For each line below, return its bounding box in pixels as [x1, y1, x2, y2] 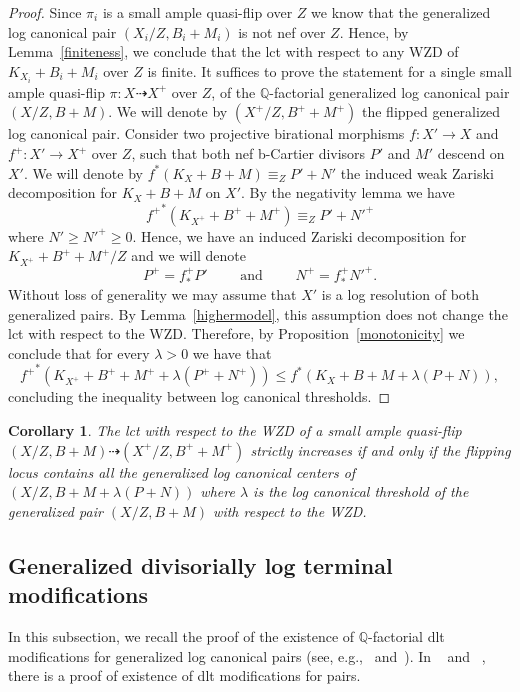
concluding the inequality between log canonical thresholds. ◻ [8, 386, 391, 407]
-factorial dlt [368, 626, 445, 647]
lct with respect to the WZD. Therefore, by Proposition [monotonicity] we [8, 323, 465, 344]
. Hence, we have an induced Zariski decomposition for [132, 225, 467, 246]
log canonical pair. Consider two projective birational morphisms [8, 123, 405, 144]
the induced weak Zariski [340, 162, 494, 183]
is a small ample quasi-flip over [102, 2, 293, 22]
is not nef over [238, 21, 326, 42]
